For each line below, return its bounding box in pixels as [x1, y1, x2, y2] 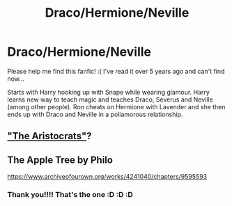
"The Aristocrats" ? [7, 130, 92, 142]
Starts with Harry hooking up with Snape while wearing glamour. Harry [7, 88, 210, 96]
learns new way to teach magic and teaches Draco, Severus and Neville [7, 95, 214, 104]
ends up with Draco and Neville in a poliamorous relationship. [7, 110, 183, 118]
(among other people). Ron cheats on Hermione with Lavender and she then [7, 102, 226, 111]
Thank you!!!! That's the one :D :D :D [7, 190, 134, 200]
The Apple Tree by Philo [7, 154, 114, 166]
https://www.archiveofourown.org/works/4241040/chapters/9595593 [7, 173, 208, 181]
